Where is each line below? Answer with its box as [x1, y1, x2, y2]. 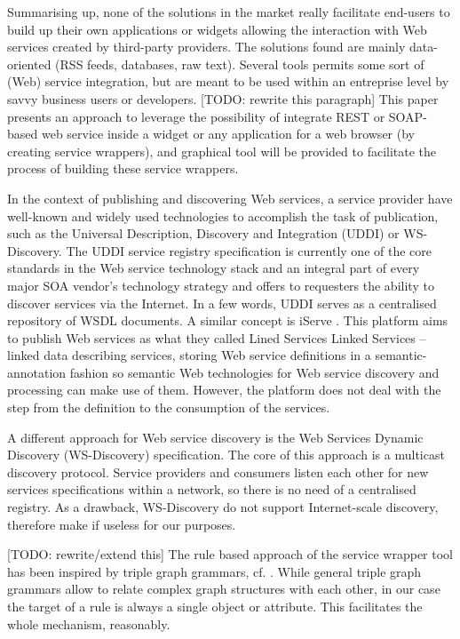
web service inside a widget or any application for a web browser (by [41, 124, 415, 143]
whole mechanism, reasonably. [7, 614, 171, 633]
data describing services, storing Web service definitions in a [44, 346, 371, 364]
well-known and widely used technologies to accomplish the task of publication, [7, 206, 439, 225]
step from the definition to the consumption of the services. [7, 398, 330, 417]
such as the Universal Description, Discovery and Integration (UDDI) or [7, 224, 400, 243]
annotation [7, 363, 67, 381]
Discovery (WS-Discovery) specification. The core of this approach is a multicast [7, 445, 445, 464]
